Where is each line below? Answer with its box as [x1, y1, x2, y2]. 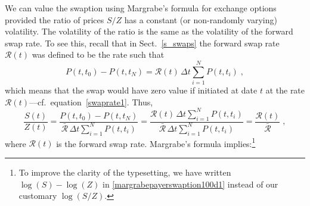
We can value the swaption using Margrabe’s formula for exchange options [5, 2, 277, 14]
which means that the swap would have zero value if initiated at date [5, 84, 258, 96]
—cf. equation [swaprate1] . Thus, [29, 95, 153, 108]
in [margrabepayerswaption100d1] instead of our [102, 177, 278, 190]
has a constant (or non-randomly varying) [124, 13, 277, 26]
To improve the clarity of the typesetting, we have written [18, 166, 231, 178]
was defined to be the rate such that [32, 48, 165, 61]
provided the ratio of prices [5, 13, 104, 26]
